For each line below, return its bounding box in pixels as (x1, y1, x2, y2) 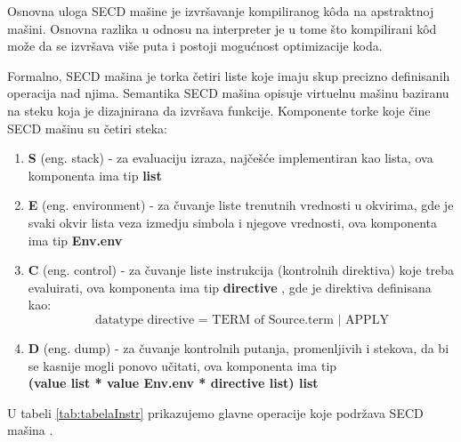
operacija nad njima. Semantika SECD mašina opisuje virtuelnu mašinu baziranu (7, 84, 449, 102)
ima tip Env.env (28, 230, 123, 249)
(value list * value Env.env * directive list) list (28, 374, 319, 392)
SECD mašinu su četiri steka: (7, 118, 167, 137)
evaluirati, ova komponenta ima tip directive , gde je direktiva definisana (28, 277, 432, 296)
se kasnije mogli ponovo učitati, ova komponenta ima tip (28, 356, 337, 374)
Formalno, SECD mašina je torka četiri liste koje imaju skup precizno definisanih (7, 66, 450, 84)
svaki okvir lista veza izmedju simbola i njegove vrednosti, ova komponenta (28, 213, 438, 231)
